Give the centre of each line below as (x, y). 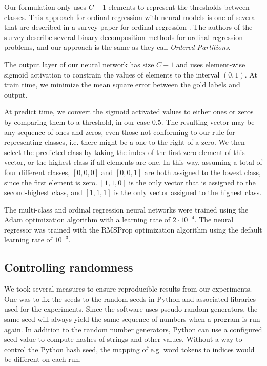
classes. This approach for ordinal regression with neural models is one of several (131, 17)
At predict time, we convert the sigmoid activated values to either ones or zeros (129, 112)
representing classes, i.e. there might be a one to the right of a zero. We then (125, 142)
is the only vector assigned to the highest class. (188, 192)
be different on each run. (43, 359)
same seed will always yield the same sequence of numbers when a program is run (132, 319)
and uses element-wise (211, 64)
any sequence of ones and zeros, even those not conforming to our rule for (120, 132)
